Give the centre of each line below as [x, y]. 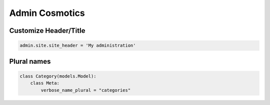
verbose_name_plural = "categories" [86, 90]
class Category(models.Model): [58, 76]
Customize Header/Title [47, 31]
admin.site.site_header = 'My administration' [78, 46]
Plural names [30, 61]
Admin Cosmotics [47, 13]
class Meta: [45, 83]
